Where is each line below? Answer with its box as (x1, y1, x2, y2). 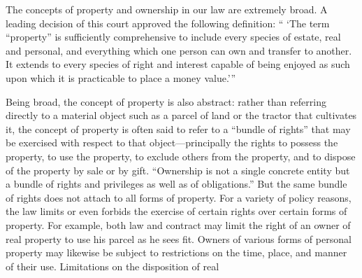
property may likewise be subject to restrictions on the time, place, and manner (6, 245, 347, 260)
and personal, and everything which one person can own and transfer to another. (6, 43, 352, 57)
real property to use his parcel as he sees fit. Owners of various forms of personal (6, 231, 352, 246)
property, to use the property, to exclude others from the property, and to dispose (6, 148, 356, 163)
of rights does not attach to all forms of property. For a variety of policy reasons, (6, 190, 352, 204)
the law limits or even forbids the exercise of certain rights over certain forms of (6, 204, 347, 218)
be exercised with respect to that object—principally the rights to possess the (6, 135, 338, 150)
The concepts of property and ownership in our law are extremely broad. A (6, 2, 328, 16)
